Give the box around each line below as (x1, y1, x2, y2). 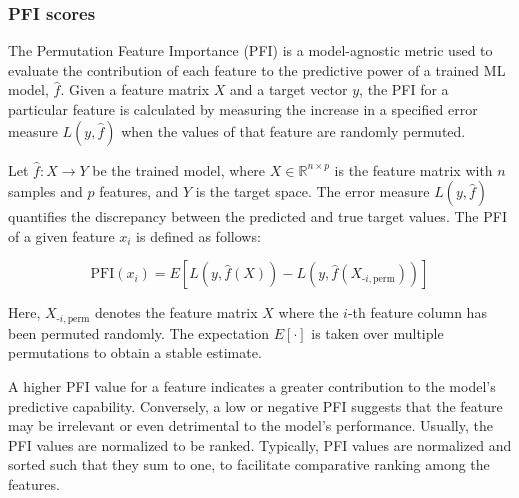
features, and (99, 181, 179, 202)
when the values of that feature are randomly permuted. (121, 120, 466, 141)
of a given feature (8, 225, 115, 246)
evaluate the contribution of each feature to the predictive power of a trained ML (8, 59, 506, 80)
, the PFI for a (359, 79, 449, 100)
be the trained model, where (92, 159, 266, 180)
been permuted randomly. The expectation (8, 322, 270, 343)
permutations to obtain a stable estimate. (8, 342, 262, 363)
